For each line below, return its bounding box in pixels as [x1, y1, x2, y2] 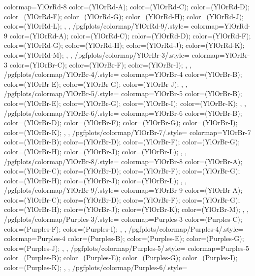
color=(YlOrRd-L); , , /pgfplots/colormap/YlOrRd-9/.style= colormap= [4, 21, 224, 31]
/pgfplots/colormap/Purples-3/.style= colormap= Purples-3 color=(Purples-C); [4, 214, 242, 224]
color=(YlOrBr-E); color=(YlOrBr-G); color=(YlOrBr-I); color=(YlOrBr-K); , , [4, 98, 247, 108]
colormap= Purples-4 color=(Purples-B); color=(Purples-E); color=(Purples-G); [4, 233, 244, 243]
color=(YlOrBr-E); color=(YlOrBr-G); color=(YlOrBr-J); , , [4, 78, 188, 89]
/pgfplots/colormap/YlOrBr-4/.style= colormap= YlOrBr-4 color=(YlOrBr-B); [4, 69, 242, 79]
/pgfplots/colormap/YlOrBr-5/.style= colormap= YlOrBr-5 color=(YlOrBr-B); [4, 88, 242, 99]
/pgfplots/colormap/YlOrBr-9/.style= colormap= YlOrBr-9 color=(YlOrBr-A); [4, 185, 243, 195]
